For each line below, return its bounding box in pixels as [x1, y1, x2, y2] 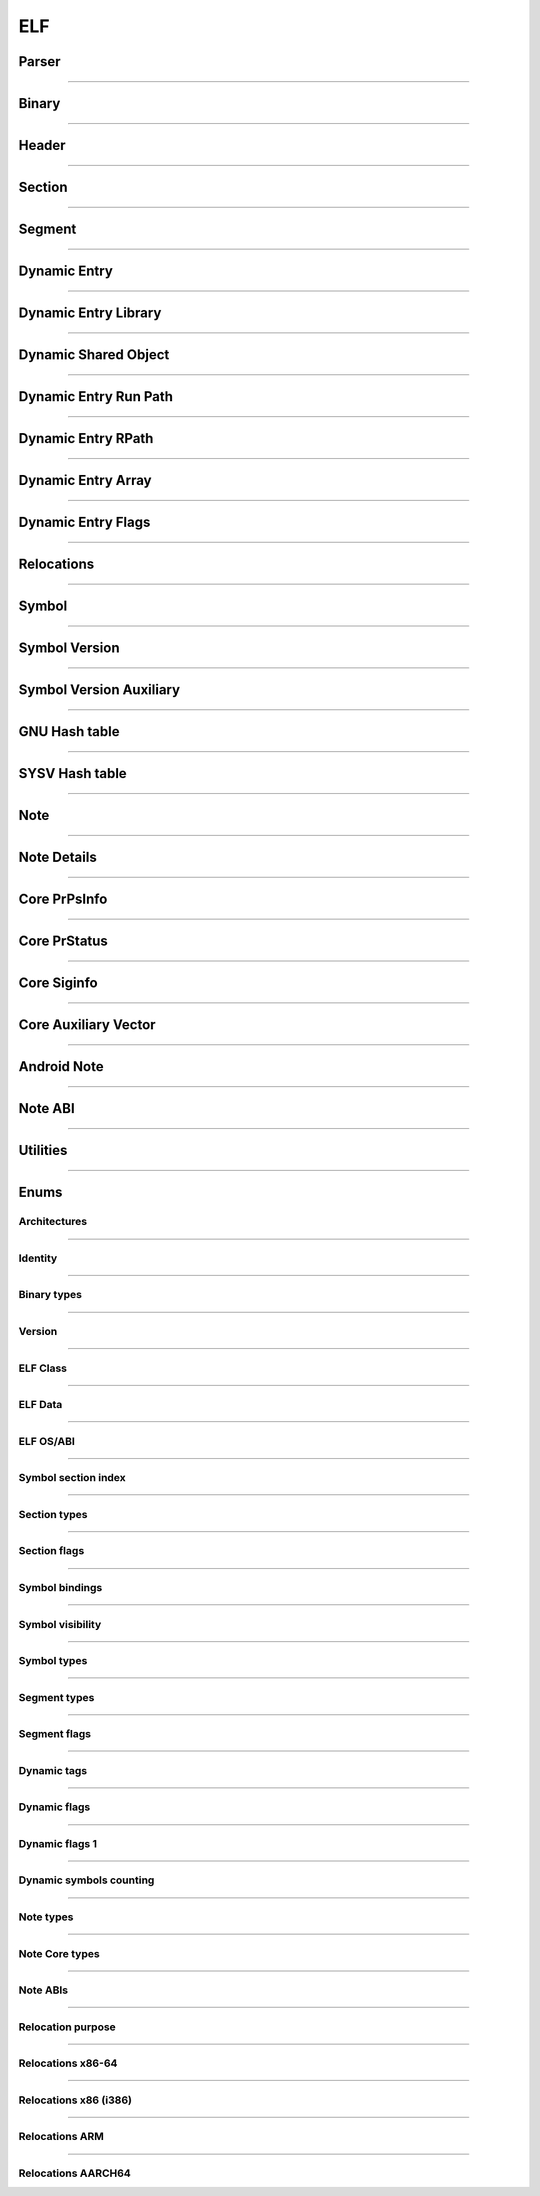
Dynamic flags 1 [18, 1836, 98, 1850]
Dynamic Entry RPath [18, 430, 154, 447]
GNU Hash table [18, 723, 120, 740]
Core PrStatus [18, 933, 109, 950]
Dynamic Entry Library [18, 305, 162, 322]
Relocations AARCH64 [18, 2166, 132, 2180]
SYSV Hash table [18, 765, 127, 782]
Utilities [18, 1142, 68, 1159]
